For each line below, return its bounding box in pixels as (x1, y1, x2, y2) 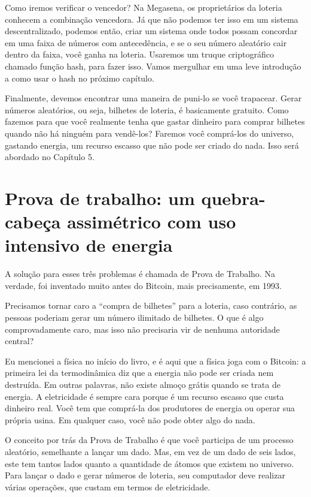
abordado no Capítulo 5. (5, 150, 94, 163)
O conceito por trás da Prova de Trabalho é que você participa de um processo (5, 433, 294, 446)
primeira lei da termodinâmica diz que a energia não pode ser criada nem (5, 366, 274, 379)
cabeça (5, 209, 61, 234)
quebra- (201, 185, 266, 210)
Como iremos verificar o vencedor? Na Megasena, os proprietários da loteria (5, 1, 282, 13)
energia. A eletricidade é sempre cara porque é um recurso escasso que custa (5, 390, 284, 402)
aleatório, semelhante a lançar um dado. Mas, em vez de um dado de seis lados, (5, 445, 296, 457)
